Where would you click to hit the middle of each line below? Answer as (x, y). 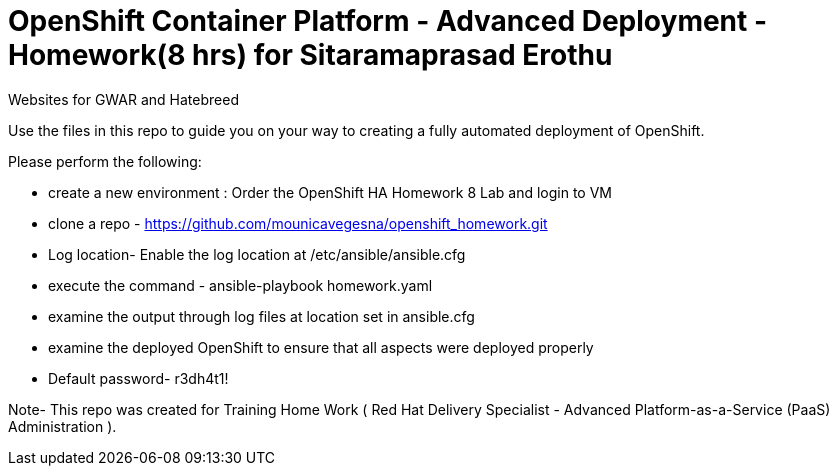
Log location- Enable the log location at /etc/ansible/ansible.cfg (257, 254)
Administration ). (62, 426)
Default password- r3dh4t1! (138, 378)
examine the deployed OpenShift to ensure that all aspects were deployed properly (321, 347)
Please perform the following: (105, 161)
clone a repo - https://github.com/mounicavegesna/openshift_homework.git (298, 223)
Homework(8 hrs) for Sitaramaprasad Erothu (310, 55)
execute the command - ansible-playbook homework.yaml (240, 285)
